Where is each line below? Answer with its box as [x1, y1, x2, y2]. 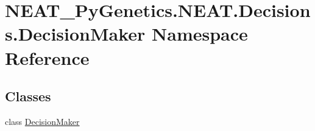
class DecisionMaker [5, 115, 80, 127]
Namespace [152, 21, 248, 46]
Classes [5, 87, 51, 106]
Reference [5, 45, 90, 70]
